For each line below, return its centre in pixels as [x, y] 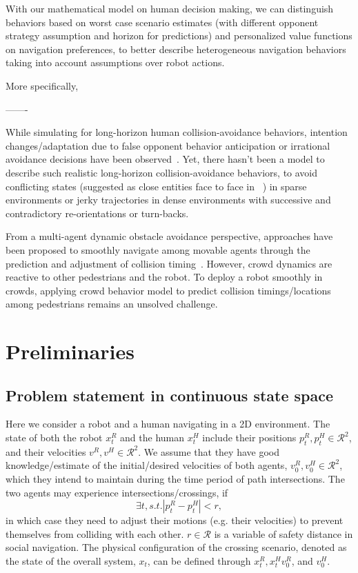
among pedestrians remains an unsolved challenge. [112, 304]
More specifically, [42, 85]
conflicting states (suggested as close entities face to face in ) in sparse [156, 186]
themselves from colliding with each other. [95, 533]
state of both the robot [54, 438]
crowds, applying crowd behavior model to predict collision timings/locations [168, 290]
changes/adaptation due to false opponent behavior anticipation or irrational [168, 145]
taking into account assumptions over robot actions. [115, 62]
